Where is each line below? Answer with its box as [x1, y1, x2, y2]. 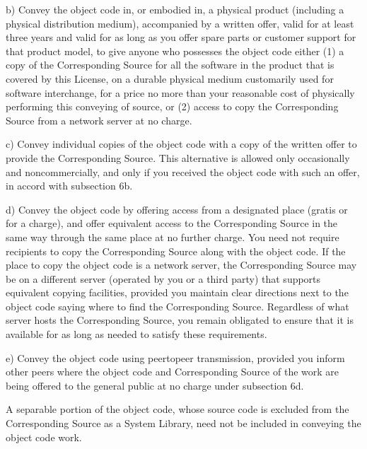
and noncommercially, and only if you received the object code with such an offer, [6, 164, 360, 179]
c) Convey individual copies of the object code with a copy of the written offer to [6, 136, 357, 151]
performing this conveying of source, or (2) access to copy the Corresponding [6, 99, 339, 114]
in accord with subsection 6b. [6, 178, 133, 193]
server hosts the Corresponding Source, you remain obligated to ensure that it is [6, 313, 354, 327]
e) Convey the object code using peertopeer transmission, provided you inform [6, 350, 345, 365]
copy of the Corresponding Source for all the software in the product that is [6, 57, 334, 72]
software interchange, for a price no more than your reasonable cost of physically [6, 85, 355, 100]
